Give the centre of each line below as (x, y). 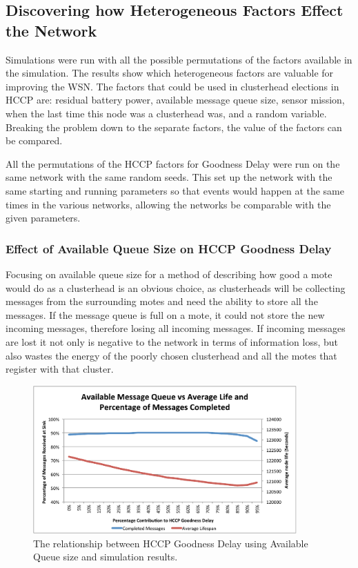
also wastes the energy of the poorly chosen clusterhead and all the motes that (171, 355)
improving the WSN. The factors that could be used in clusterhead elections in (172, 86)
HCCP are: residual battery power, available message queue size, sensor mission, (175, 100)
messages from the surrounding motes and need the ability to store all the (162, 301)
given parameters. (43, 218)
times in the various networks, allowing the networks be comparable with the (168, 204)
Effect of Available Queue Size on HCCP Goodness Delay (169, 248)
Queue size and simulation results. (106, 557)
